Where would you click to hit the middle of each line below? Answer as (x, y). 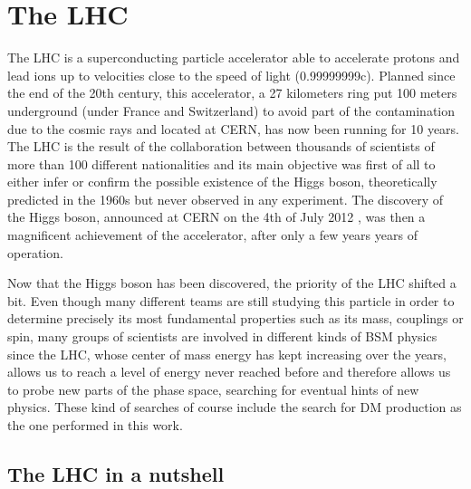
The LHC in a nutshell (116, 473)
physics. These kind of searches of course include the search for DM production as (235, 407)
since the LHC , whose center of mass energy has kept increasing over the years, (227, 354)
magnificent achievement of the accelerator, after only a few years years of (212, 235)
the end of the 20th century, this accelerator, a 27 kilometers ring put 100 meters (232, 93)
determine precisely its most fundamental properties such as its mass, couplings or (235, 318)
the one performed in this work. (95, 425)
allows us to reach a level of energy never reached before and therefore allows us (229, 372)
